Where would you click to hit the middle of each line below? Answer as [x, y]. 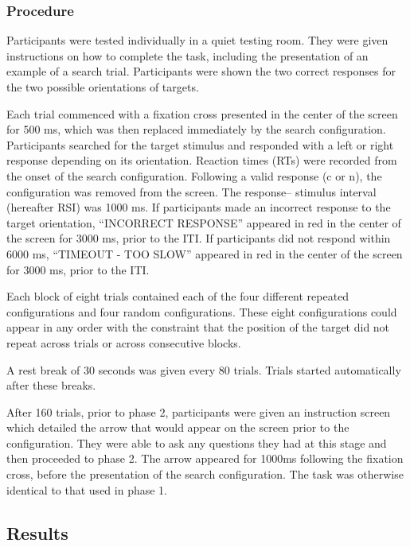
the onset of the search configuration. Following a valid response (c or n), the [194, 175]
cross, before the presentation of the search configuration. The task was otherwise [205, 474]
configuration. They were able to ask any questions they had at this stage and [197, 442]
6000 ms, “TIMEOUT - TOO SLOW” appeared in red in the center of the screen [205, 253]
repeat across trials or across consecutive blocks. [124, 342]
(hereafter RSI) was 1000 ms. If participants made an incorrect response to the [199, 207]
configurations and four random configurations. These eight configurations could [202, 311]
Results [37, 532]
